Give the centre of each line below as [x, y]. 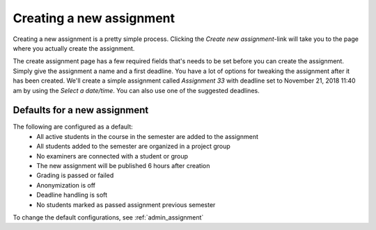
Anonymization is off [66, 185]
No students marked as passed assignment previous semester [126, 204]
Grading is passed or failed [75, 175]
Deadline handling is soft [72, 195]
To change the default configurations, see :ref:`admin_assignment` [108, 217]
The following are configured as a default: [73, 127]
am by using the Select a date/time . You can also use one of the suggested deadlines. [136, 90]
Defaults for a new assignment [81, 110]
